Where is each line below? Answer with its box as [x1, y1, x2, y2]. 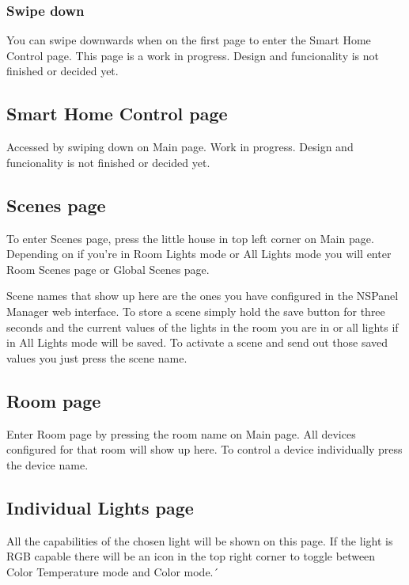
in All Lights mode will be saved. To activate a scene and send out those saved [6, 334, 388, 351]
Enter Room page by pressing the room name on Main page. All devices [6, 425, 356, 442]
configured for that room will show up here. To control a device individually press [6, 441, 403, 458]
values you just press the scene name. [6, 349, 187, 366]
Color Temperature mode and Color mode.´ [6, 563, 219, 579]
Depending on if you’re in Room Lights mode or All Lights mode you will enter [6, 245, 392, 262]
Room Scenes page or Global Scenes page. [6, 260, 210, 277]
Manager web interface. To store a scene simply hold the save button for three [6, 302, 385, 319]
